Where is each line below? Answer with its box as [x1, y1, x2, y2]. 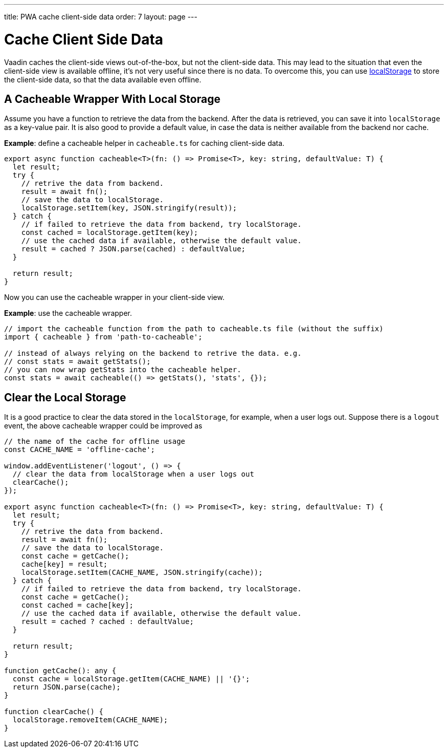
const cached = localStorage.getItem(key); [21, 228, 198, 237]
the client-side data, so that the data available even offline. [4, 75, 201, 84]
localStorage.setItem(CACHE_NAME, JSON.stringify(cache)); [21, 568, 263, 577]
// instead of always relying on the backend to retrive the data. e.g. [4, 349, 302, 358]
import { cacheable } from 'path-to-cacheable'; [4, 333, 203, 341]
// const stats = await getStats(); [4, 357, 151, 366]
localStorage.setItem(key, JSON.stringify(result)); [21, 204, 237, 212]
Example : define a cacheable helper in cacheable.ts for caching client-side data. [4, 139, 285, 148]
